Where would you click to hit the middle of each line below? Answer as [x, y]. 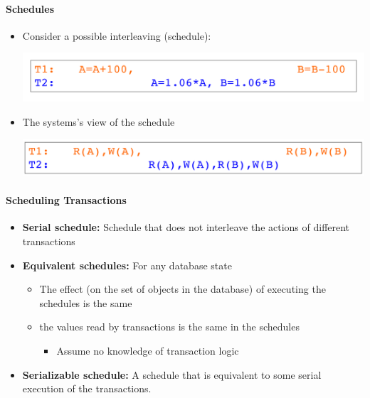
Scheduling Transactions [66, 200]
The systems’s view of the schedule [99, 121]
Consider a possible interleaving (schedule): [117, 35]
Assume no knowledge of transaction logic [148, 350]
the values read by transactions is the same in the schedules [169, 327]
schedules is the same [86, 302]
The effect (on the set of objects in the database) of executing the [183, 289]
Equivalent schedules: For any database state [127, 265]
